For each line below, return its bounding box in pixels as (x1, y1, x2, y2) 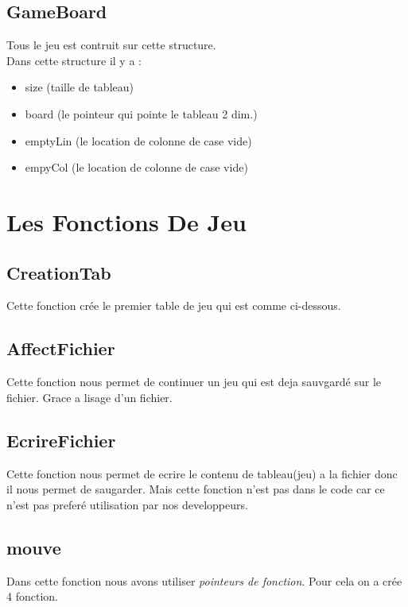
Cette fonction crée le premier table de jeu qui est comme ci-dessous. (6, 297, 341, 314)
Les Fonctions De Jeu (6, 205, 247, 238)
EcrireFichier (6, 427, 116, 452)
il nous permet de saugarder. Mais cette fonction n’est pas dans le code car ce (6, 481, 385, 497)
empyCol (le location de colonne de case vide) (25, 159, 248, 176)
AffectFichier (6, 336, 115, 361)
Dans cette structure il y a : (6, 52, 142, 68)
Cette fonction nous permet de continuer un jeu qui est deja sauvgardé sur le (6, 373, 382, 390)
